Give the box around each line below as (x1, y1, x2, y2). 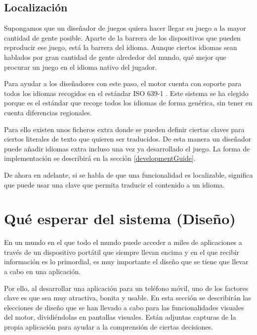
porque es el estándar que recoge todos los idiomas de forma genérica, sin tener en (4, 97, 253, 108)
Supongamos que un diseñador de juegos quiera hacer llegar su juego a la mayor (4, 23, 246, 33)
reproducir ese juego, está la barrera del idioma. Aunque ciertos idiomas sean (4, 42, 237, 52)
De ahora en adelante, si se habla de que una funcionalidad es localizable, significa (4, 169, 253, 180)
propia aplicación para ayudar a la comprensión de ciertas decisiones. (4, 321, 213, 332)
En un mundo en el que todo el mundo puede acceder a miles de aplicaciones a (4, 237, 242, 247)
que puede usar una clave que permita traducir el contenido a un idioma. (4, 179, 225, 190)
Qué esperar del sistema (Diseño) (4, 208, 236, 229)
